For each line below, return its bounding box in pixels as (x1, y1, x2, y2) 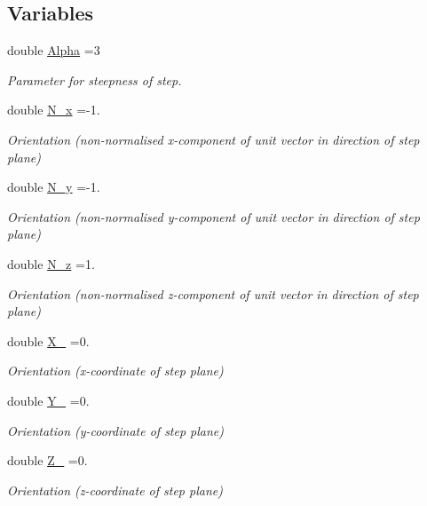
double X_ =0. (7, 331, 90, 350)
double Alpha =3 (7, 41, 100, 59)
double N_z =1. (7, 254, 95, 273)
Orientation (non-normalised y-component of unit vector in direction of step (7, 207, 420, 225)
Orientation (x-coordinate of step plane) (7, 361, 224, 380)
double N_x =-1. (7, 100, 100, 119)
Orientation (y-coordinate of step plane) (7, 421, 225, 439)
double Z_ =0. (7, 451, 88, 470)
